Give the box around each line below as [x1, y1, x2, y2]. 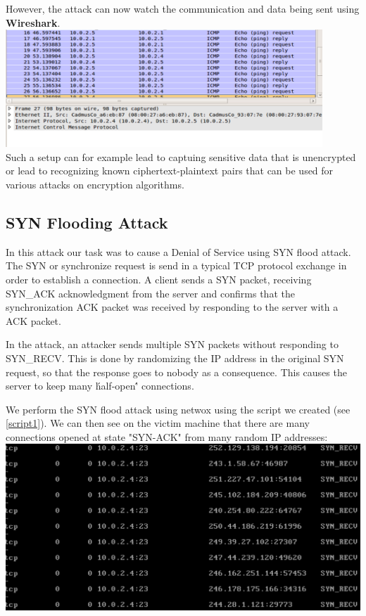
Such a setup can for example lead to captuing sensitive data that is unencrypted [6, 149, 356, 164]
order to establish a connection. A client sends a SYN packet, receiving [6, 271, 312, 286]
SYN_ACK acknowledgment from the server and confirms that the [6, 285, 295, 300]
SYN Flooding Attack [6, 211, 168, 233]
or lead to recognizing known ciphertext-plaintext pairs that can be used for [6, 163, 334, 178]
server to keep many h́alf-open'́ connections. [6, 378, 194, 393]
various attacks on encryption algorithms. [6, 177, 184, 191]
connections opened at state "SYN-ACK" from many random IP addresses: [6, 429, 328, 444]
